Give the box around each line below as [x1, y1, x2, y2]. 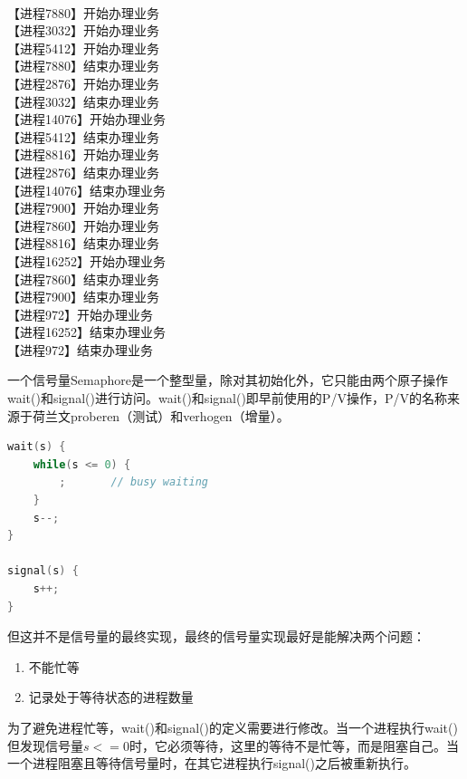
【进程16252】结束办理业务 [7, 322, 166, 341]
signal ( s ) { [7, 564, 79, 578]
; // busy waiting [59, 476, 208, 489]
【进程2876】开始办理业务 [7, 73, 159, 92]
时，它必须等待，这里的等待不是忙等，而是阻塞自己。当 [129, 736, 459, 755]
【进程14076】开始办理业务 [7, 110, 166, 129]
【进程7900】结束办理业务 [7, 287, 159, 306]
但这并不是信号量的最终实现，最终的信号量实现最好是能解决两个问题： [7, 627, 425, 646]
